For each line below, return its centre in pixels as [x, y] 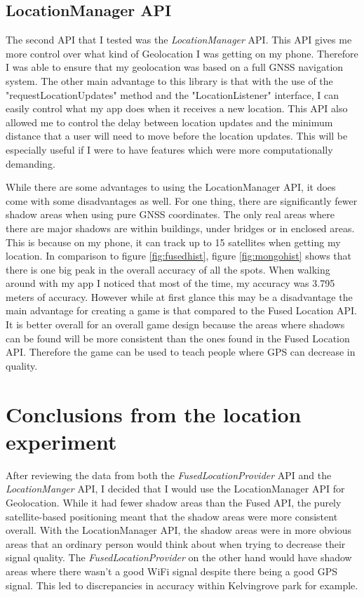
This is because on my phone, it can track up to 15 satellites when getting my [173, 242]
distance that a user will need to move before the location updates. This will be [177, 136]
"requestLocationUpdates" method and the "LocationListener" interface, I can [172, 94]
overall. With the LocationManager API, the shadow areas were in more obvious [179, 530]
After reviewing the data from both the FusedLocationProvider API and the [169, 475]
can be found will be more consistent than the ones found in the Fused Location [178, 338]
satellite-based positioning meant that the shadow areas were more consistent [172, 516]
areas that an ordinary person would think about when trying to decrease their [176, 543]
